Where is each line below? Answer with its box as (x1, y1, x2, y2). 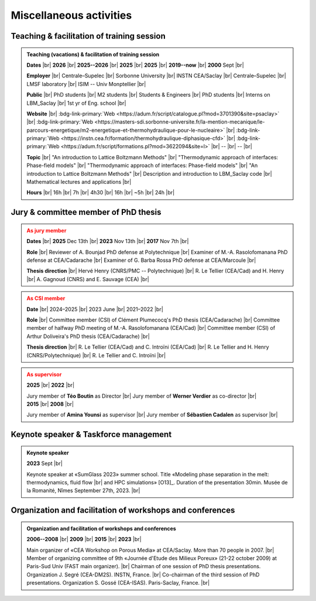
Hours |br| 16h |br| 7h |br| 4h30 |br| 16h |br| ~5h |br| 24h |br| (26, 189, 175, 196)
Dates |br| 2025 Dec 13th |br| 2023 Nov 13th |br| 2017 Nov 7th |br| (26, 238, 189, 245)
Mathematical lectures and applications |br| (26, 179, 132, 186)
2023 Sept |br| (26, 460, 63, 467)
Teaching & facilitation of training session (11, 31, 166, 41)
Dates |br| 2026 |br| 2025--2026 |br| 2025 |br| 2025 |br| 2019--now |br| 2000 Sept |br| (26, 62, 244, 69)
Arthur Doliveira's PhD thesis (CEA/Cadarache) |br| (26, 333, 150, 340)
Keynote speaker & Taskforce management (11, 429, 172, 439)
